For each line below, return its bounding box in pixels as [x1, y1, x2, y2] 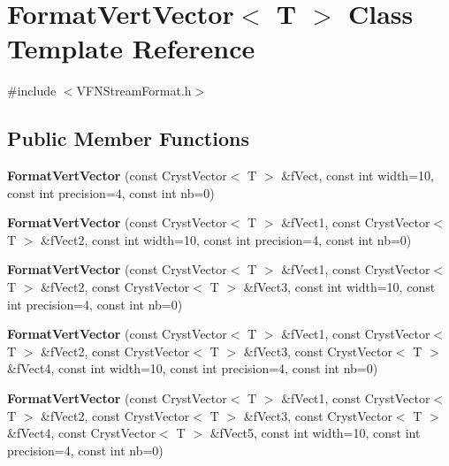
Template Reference [7, 30, 255, 66]
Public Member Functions [7, 125, 249, 152]
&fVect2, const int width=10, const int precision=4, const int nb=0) [41, 230, 412, 248]
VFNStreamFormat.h [76, 81, 192, 100]
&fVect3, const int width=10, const [243, 278, 436, 296]
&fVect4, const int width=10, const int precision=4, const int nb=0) [7, 359, 378, 378]
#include [7, 81, 57, 100]
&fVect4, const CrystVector [7, 424, 156, 442]
